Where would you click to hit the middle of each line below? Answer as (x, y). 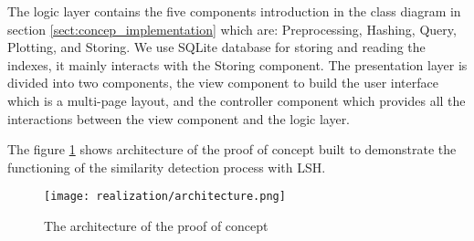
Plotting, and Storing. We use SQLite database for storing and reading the (216, 47)
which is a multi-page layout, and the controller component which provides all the (237, 100)
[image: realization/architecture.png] (165, 197)
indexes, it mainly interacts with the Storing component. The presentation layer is (237, 64)
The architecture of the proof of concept (156, 225)
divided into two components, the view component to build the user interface (223, 83)
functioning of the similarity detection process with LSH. (167, 167)
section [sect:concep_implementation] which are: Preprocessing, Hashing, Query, (232, 29)
